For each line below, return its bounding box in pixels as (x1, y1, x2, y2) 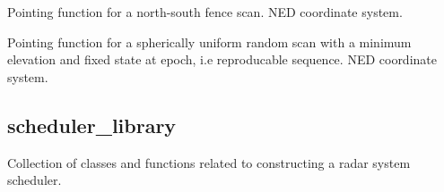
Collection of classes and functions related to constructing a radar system (7, 153, 411, 171)
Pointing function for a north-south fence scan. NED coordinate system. (7, 3, 403, 21)
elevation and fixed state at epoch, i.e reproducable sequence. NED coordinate (7, 50, 437, 69)
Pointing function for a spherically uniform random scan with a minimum (7, 32, 412, 51)
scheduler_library (7, 111, 177, 138)
